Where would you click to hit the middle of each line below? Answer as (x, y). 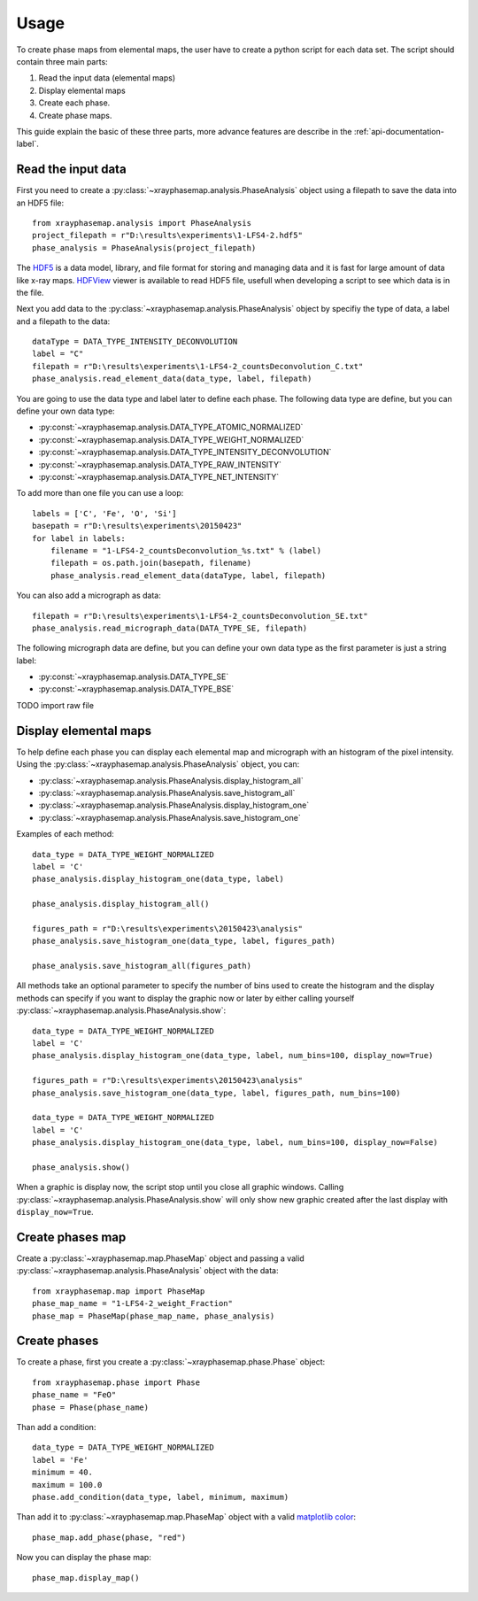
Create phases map (71, 1237)
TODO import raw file (55, 705)
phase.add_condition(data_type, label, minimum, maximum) (161, 1497)
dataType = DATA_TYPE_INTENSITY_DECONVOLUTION (135, 342)
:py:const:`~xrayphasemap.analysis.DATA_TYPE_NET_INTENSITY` (158, 477)
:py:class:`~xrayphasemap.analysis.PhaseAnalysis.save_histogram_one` (170, 817)
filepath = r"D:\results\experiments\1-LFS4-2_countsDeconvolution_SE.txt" (200, 616)
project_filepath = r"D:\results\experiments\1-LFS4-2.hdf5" (167, 236)
